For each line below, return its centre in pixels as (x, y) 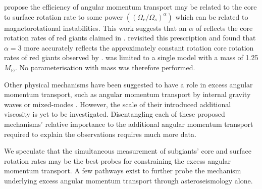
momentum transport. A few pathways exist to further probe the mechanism (123, 171)
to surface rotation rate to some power (64, 16)
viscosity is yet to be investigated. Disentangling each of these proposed (115, 114)
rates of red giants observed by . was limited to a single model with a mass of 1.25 (131, 57)
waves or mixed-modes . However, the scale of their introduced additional (118, 104)
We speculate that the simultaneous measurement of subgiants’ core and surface (128, 151)
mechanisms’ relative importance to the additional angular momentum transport (129, 124)
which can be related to (212, 16)
